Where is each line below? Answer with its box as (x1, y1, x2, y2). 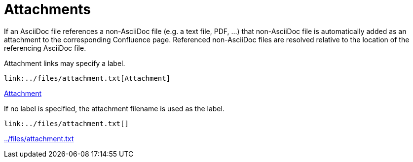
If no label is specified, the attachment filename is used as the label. (4, 104, 225, 113)
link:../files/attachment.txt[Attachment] (4, 74, 171, 82)
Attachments (4, 1, 91, 18)
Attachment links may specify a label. (4, 59, 125, 67)
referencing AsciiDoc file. (4, 43, 86, 52)
